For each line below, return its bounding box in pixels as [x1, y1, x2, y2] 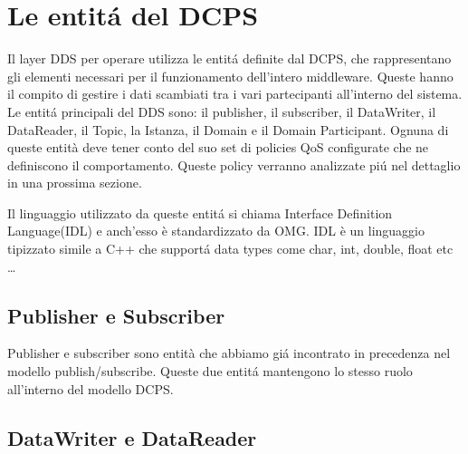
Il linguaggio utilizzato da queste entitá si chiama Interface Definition [7, 203, 393, 222]
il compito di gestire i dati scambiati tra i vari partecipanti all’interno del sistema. [7, 84, 463, 103]
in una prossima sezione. [7, 173, 142, 192]
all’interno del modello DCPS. [7, 379, 174, 398]
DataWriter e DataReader [7, 423, 257, 451]
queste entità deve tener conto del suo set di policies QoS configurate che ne [7, 138, 429, 157]
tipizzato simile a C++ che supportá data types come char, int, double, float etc [7, 239, 454, 258]
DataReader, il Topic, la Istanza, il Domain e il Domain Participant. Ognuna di [7, 120, 449, 139]
